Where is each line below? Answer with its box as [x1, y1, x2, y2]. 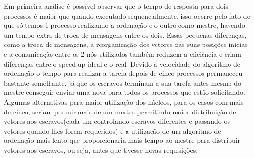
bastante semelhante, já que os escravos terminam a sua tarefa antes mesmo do [4, 77, 242, 88]
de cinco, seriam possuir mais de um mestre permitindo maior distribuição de [4, 106, 236, 116]
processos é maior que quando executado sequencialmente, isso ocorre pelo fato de [4, 10, 250, 21]
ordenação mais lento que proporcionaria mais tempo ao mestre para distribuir [4, 135, 241, 145]
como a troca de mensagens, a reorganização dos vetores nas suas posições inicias [4, 39, 248, 49]
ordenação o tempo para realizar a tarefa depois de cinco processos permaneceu [4, 68, 243, 78]
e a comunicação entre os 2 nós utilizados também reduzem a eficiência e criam [4, 48, 242, 59]
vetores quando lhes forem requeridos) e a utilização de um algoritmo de [4, 125, 221, 135]
